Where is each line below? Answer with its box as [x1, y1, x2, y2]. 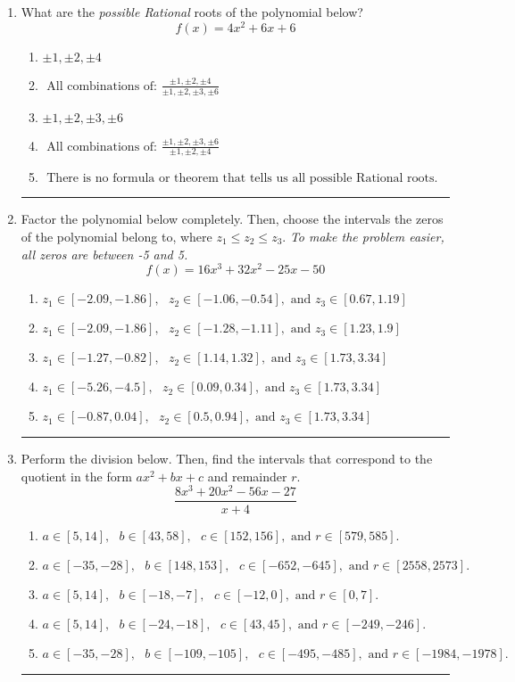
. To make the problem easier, [282, 226, 444, 245]
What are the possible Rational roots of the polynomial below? [21, 3, 363, 21]
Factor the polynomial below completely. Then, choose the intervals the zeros [21, 210, 444, 228]
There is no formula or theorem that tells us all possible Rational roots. [46, 172, 438, 185]
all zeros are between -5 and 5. [21, 244, 188, 263]
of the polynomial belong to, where [21, 226, 212, 245]
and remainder [207, 466, 287, 485]
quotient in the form [21, 466, 132, 485]
